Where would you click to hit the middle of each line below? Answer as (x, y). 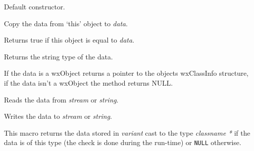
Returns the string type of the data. (58, 56)
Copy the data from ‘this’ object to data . (66, 23)
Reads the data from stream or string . (61, 99)
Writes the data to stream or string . (58, 116)
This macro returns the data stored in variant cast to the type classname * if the (127, 132)
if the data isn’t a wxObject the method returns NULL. (88, 82)
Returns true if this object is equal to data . (69, 40)
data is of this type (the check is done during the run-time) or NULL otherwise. (123, 142)
